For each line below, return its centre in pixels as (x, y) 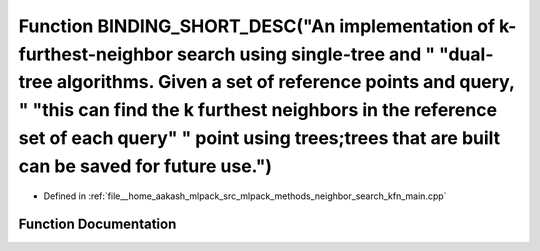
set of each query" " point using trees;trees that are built (259, 137)
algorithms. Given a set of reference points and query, (285, 82)
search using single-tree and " (305, 54)
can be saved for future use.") (145, 166)
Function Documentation (97, 224)
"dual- (466, 54)
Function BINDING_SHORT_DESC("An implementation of (256, 26)
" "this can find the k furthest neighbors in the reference (258, 110)
